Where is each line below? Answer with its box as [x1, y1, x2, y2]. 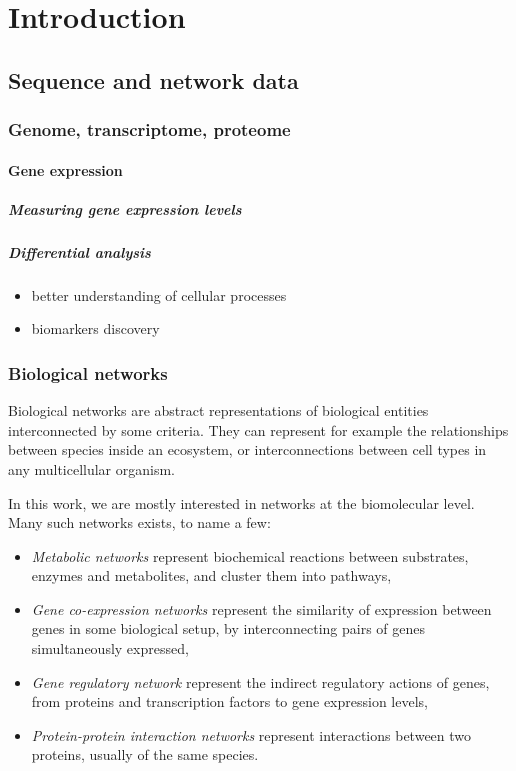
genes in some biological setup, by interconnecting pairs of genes [31, 618, 426, 639]
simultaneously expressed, [31, 638, 189, 659]
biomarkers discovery [31, 318, 160, 339]
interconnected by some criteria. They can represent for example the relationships [8, 419, 509, 440]
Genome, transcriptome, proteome [8, 117, 291, 142]
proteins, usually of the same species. [31, 744, 259, 765]
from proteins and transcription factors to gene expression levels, [31, 691, 428, 712]
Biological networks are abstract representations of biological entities [8, 400, 429, 421]
